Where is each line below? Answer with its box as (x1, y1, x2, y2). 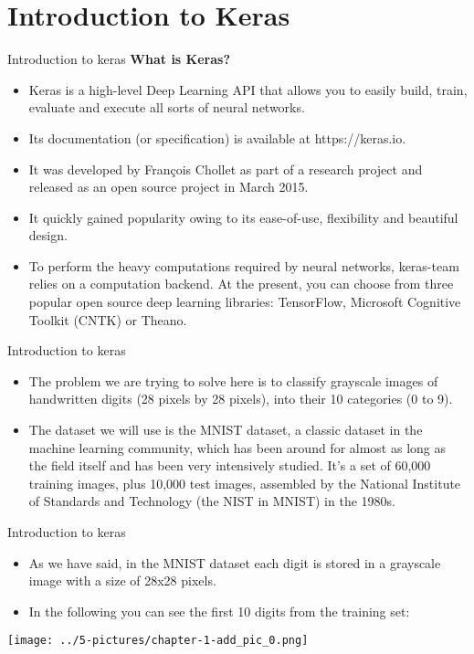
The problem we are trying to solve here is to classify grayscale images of (28, 371, 438, 390)
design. (28, 226, 68, 245)
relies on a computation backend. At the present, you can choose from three (28, 274, 454, 293)
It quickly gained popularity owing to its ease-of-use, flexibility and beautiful (28, 207, 458, 227)
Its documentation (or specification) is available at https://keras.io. (28, 128, 406, 147)
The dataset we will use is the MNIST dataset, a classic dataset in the (28, 420, 423, 439)
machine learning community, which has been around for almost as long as (28, 438, 446, 457)
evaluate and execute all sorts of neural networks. (28, 98, 305, 117)
